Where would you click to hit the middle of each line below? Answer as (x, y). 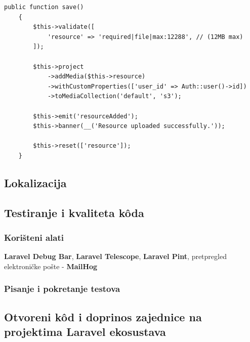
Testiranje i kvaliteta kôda (74, 212)
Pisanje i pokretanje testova (62, 289)
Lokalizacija (35, 182)
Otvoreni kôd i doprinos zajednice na (103, 316)
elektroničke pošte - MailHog (51, 266)
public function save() (44, 7)
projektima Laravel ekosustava (85, 332)
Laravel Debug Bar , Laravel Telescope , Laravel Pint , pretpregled (115, 256)
